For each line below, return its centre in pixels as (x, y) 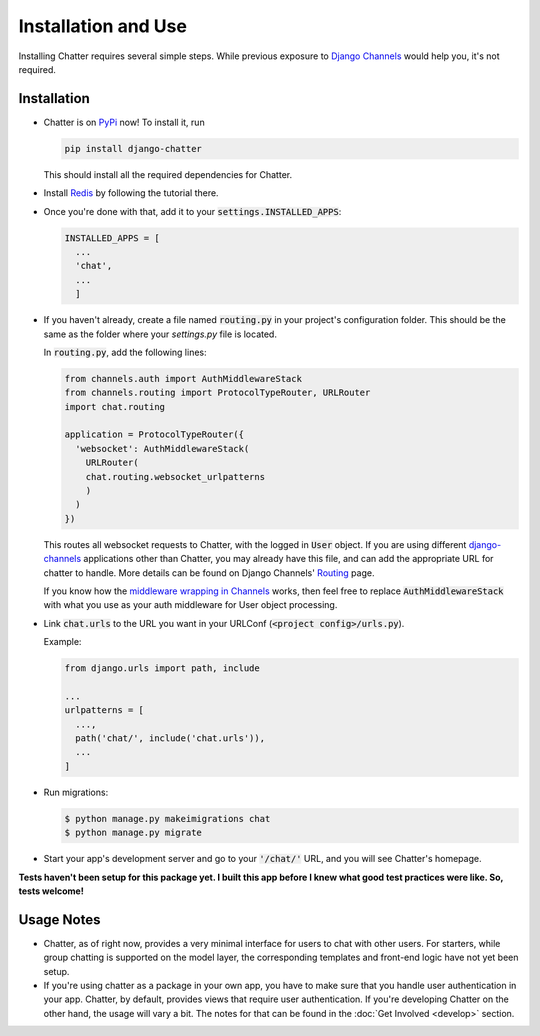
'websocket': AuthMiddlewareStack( (162, 448)
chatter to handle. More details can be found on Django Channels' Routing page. (209, 572)
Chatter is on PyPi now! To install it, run (124, 122)
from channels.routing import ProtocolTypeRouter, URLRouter (217, 393)
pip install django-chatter (133, 148)
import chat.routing (114, 406)
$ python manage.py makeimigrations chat (167, 818)
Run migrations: (76, 792)
